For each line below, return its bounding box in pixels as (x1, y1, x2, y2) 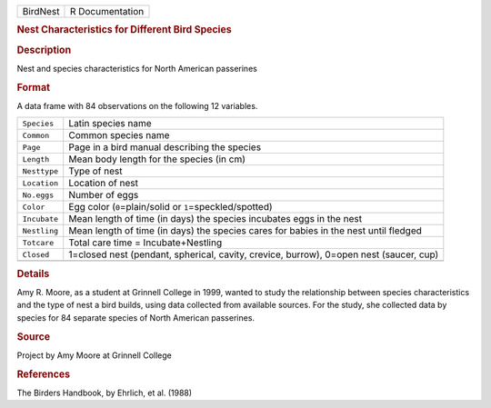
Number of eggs (68, 189, 139, 202)
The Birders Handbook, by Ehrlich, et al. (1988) (16, 387, 193, 398)
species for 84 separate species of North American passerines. (16, 312, 255, 323)
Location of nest (68, 177, 138, 190)
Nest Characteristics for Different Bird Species (16, 24, 232, 36)
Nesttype (22, 166, 59, 176)
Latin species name (68, 117, 152, 130)
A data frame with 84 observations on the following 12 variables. (16, 100, 258, 111)
